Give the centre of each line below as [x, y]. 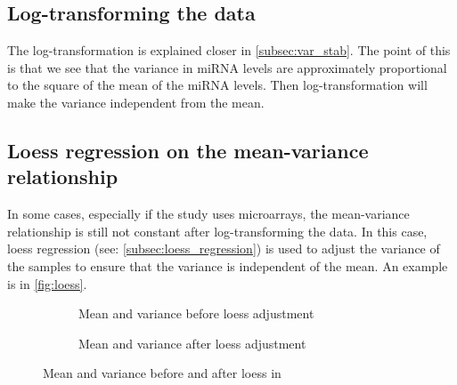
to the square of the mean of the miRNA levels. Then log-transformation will [217, 85]
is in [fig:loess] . [47, 283]
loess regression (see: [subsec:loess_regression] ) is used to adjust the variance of [224, 249]
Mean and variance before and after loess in [162, 373]
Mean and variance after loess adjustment [192, 343]
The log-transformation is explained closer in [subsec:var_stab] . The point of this [229, 50]
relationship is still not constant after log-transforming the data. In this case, [217, 231]
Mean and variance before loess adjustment [196, 313]
